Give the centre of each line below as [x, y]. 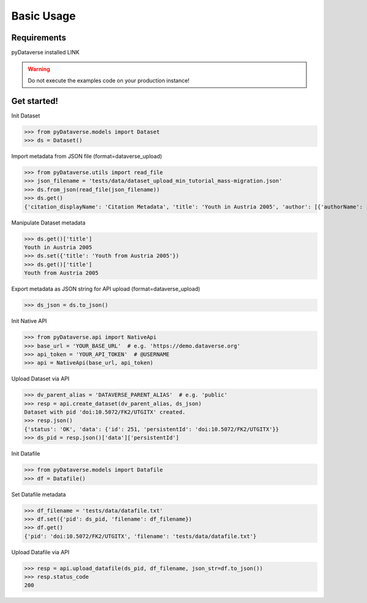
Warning [39, 69]
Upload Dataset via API [40, 379]
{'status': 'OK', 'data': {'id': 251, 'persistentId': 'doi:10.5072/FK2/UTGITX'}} [152, 429]
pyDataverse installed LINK [45, 53]
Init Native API [29, 321]
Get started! [35, 101]
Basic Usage [43, 16]
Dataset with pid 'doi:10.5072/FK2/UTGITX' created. [105, 412]
